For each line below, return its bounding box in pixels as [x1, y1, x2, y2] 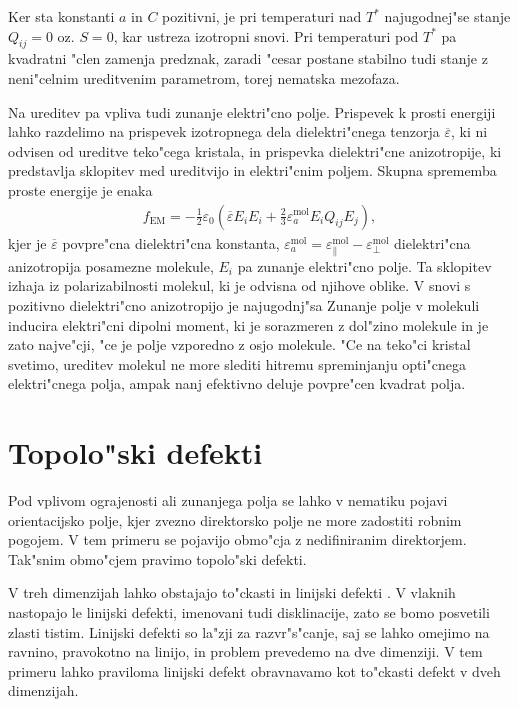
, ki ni [450, 121, 488, 142]
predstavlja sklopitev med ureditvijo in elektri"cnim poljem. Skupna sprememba [8, 160, 497, 181]
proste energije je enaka [8, 179, 153, 200]
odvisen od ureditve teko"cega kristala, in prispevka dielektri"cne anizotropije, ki [8, 140, 502, 161]
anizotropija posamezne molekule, [8, 255, 214, 276]
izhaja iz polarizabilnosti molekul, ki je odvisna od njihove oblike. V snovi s [8, 275, 471, 296]
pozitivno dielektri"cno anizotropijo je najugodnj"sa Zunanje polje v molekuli [8, 294, 480, 315]
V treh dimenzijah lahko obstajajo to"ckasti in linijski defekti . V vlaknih [8, 582, 456, 603]
